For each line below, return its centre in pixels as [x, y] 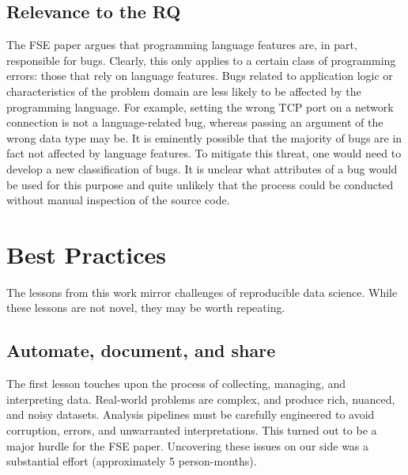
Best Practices [87, 254]
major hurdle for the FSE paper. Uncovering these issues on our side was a [188, 445]
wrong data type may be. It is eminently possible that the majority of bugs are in [204, 137]
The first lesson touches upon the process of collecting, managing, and [176, 384]
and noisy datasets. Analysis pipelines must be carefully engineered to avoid [191, 414]
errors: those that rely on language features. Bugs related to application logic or [200, 76]
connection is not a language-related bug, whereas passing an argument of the [195, 122]
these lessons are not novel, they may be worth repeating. [146, 308]
